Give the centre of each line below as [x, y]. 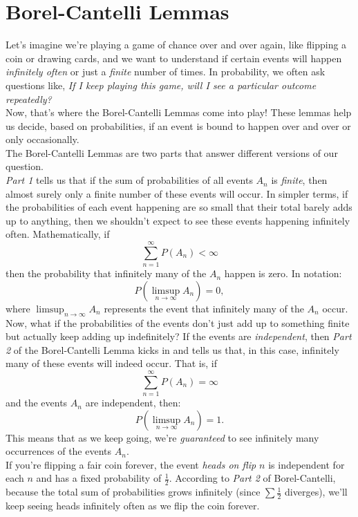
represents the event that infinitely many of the [204, 308]
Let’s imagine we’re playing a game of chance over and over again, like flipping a [176, 45]
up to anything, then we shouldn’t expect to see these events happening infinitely [178, 220]
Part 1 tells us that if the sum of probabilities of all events [129, 180]
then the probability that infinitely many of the [106, 273]
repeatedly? [29, 98]
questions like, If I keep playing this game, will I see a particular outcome [161, 85]
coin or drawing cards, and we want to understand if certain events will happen [174, 58]
